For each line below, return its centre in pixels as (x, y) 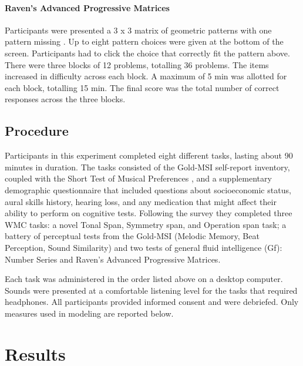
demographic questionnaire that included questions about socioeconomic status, (148, 189)
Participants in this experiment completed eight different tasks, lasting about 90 (149, 155)
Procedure (37, 131)
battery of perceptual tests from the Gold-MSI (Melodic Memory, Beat (132, 236)
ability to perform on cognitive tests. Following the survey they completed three (149, 213)
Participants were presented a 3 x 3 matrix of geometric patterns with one (138, 30)
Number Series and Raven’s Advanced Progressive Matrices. (113, 259)
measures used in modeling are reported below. (89, 313)
